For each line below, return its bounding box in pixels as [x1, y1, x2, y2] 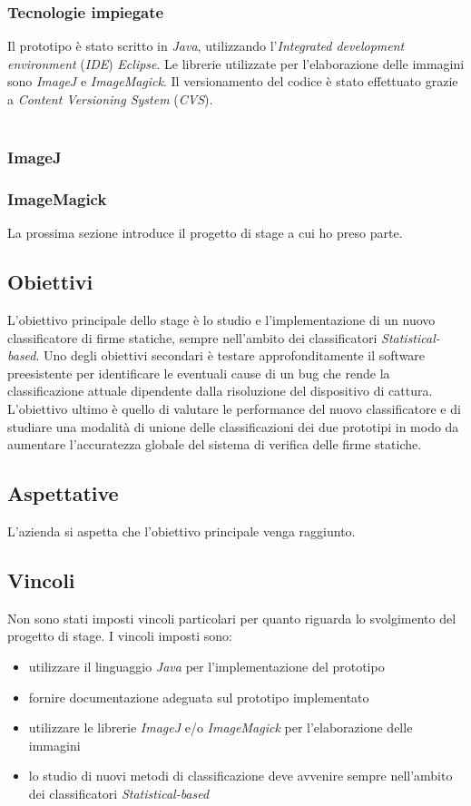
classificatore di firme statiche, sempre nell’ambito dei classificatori [7, 328, 378, 347]
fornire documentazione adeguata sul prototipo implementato [28, 687, 369, 706]
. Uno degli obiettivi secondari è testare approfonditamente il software [35, 346, 426, 365]
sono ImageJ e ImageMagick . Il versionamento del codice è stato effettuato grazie [7, 72, 458, 91]
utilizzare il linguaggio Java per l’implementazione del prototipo [28, 656, 385, 675]
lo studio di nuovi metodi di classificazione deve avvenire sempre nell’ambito [28, 766, 453, 785]
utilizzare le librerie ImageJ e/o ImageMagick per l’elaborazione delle [28, 718, 413, 737]
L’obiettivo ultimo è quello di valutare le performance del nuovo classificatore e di [7, 399, 461, 418]
